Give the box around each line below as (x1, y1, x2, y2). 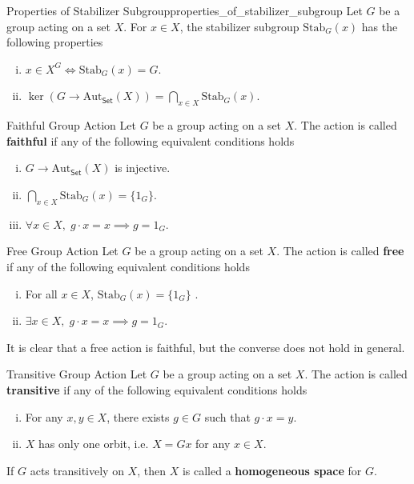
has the (361, 18, 398, 34)
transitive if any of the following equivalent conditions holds (6, 381, 307, 398)
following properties (6, 34, 103, 50)
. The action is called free (276, 242, 404, 259)
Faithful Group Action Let (6, 117, 136, 134)
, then (137, 462, 166, 478)
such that (204, 408, 251, 425)
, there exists (107, 408, 170, 425)
